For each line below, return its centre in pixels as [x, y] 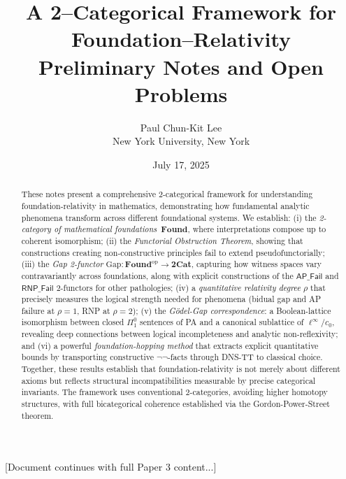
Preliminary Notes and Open [181, 66]
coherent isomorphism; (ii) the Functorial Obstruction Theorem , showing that [162, 240]
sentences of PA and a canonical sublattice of [222, 322]
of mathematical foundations [106, 229]
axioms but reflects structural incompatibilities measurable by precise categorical [168, 380]
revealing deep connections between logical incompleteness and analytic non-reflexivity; [180, 334]
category [36, 229]
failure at [38, 310]
